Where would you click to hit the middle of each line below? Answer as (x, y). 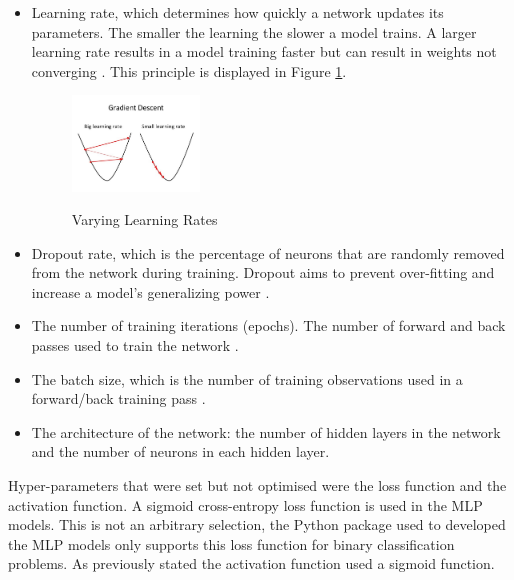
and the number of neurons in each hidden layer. (180, 451)
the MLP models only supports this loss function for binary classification (231, 543)
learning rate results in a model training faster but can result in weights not (264, 51)
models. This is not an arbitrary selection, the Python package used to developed (257, 524)
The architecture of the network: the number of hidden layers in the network (266, 431)
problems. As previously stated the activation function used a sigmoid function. (251, 563)
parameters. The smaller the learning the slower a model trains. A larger (254, 31)
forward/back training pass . (118, 398)
